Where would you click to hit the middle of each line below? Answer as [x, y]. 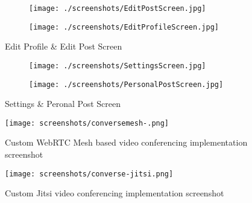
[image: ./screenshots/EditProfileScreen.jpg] [124, 27]
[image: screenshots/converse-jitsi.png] [89, 174]
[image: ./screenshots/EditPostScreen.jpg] [118, 8]
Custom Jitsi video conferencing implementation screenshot [115, 193]
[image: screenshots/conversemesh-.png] [87, 123]
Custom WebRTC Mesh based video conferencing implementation [126, 142]
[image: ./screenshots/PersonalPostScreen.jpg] [126, 84]
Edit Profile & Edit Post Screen [64, 46]
